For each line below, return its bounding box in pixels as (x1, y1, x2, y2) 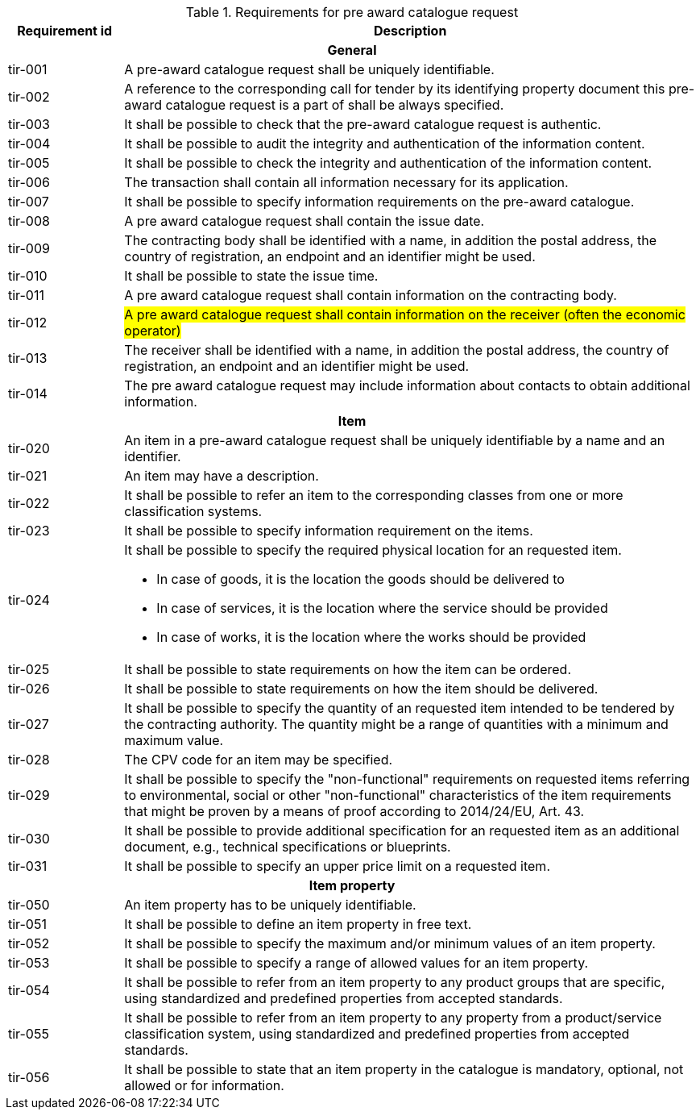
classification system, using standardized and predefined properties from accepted (124, 1026, 630, 1042)
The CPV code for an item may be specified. (124, 752, 393, 768)
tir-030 (8, 831, 50, 847)
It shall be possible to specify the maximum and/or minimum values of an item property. (124, 935, 656, 952)
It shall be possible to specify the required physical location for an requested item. (124, 542, 622, 558)
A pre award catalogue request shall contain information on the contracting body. (124, 287, 617, 303)
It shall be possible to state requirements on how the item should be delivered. (124, 681, 599, 697)
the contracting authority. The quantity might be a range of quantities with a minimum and (124, 716, 669, 732)
